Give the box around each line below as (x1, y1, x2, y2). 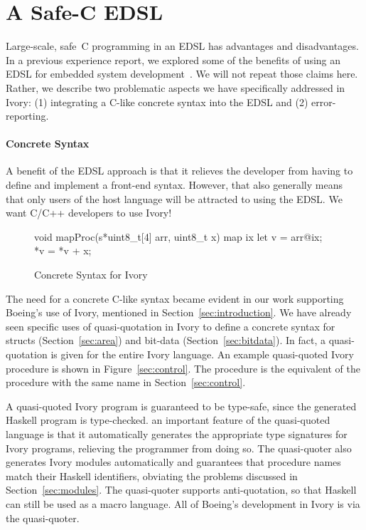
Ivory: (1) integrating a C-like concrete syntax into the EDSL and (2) (6, 94, 308, 109)
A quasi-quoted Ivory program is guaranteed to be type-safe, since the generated (6, 398, 357, 413)
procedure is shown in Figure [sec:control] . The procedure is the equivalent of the (6, 360, 360, 375)
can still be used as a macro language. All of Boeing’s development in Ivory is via (6, 496, 360, 511)
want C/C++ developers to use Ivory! (6, 205, 172, 220)
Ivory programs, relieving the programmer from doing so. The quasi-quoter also (6, 440, 352, 455)
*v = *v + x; (34, 243, 92, 258)
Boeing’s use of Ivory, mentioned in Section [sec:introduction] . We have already (6, 305, 352, 320)
